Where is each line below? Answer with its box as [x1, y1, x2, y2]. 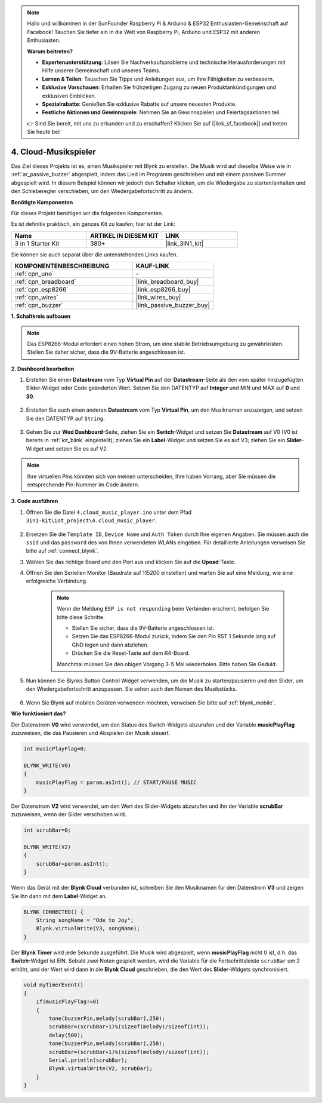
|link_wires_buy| [135, 293, 181, 302]
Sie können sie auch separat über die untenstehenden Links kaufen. [11, 251, 178, 258]
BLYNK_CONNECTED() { [23, 908, 83, 915]
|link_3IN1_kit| [165, 239, 204, 247]
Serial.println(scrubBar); [48, 1057, 128, 1064]
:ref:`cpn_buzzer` [14, 301, 63, 310]
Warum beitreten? [27, 48, 73, 55]
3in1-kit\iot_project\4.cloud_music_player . [26, 517, 157, 524]
